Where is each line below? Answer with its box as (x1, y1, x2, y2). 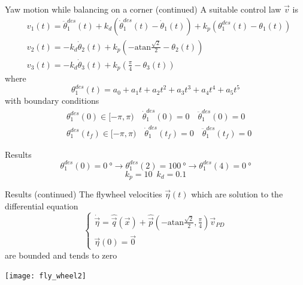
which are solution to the (191, 188, 283, 200)
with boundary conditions (5, 94, 99, 107)
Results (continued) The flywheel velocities (5, 188, 162, 200)
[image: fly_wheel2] (5, 272, 87, 281)
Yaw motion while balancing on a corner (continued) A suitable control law (5, 3, 281, 15)
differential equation (5, 199, 78, 212)
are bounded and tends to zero (5, 248, 117, 261)
